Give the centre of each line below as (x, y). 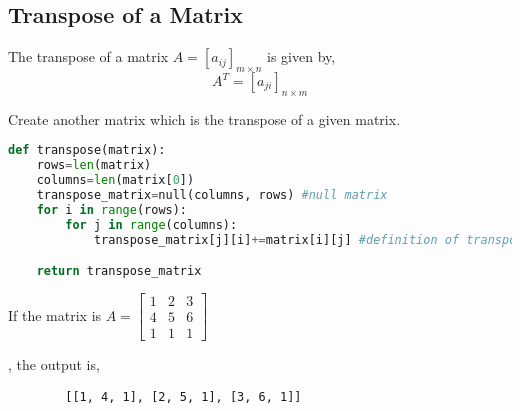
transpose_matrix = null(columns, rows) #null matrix (212, 195)
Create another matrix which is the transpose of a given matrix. (204, 118)
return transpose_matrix (119, 271)
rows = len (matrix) (94, 165)
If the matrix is (55, 314)
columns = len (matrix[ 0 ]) (115, 180)
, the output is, (54, 364)
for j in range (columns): (151, 224)
